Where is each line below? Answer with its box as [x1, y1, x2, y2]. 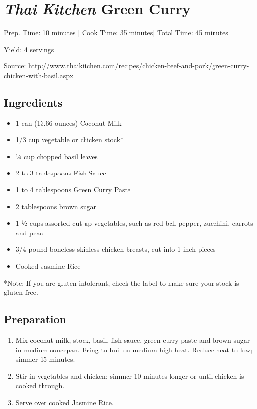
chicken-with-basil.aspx [4, 70, 74, 80]
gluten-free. [4, 287, 38, 297]
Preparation [4, 311, 66, 327]
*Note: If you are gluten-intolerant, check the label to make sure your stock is [4, 277, 239, 288]
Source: [4, 60, 26, 71]
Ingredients [4, 94, 63, 110]
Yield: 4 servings [4, 44, 54, 54]
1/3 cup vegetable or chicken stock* [15, 134, 124, 145]
